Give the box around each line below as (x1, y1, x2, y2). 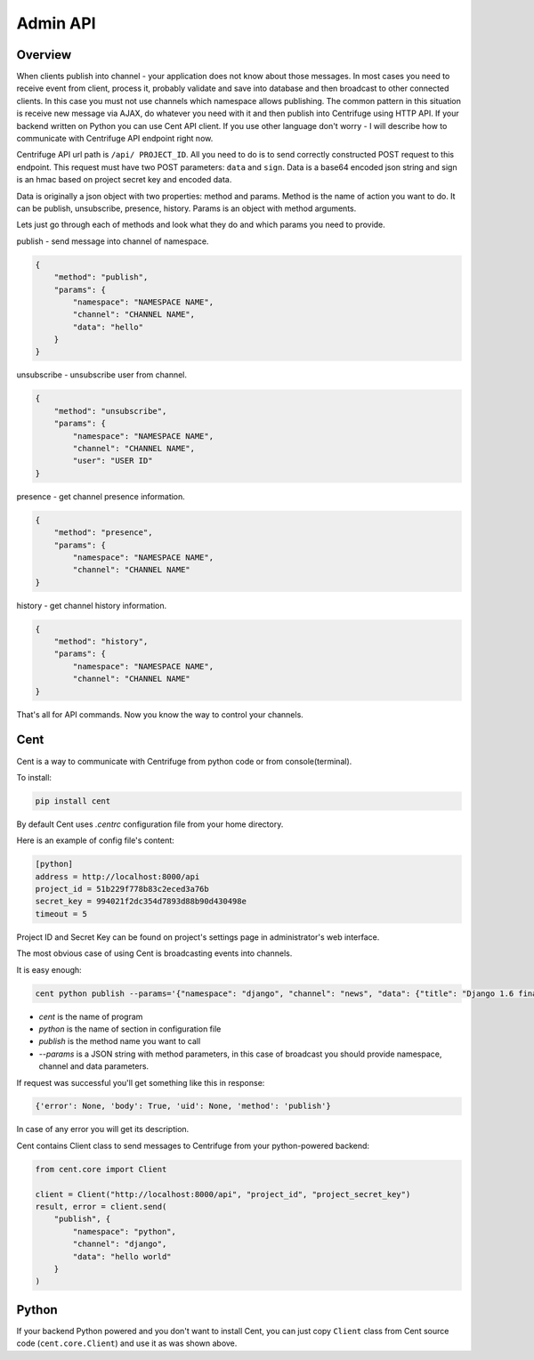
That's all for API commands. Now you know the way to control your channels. (16, 708, 304, 720)
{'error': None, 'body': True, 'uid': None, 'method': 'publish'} (35, 1101, 331, 1112)
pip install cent (35, 796, 111, 805)
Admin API (16, 13, 97, 33)
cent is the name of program (38, 1011, 143, 1022)
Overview (16, 47, 72, 62)
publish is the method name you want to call (38, 1036, 201, 1047)
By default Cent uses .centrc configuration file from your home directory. (16, 819, 284, 830)
